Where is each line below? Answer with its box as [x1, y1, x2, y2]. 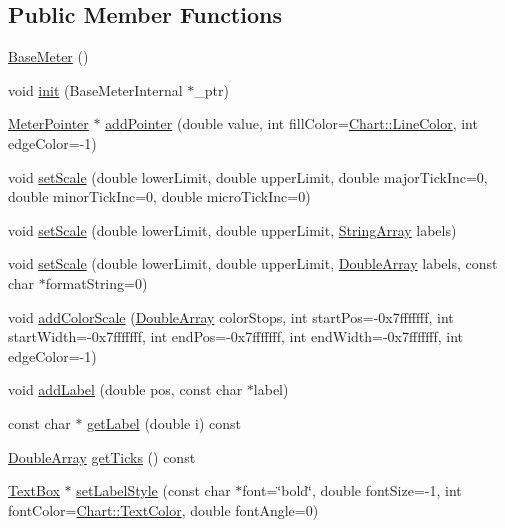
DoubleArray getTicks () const [8, 446, 196, 467]
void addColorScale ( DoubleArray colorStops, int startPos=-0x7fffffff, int [8, 306, 454, 327]
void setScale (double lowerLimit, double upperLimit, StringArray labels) [8, 219, 457, 240]
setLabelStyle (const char [76, 480, 231, 501]
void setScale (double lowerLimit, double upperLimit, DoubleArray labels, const [8, 253, 498, 274]
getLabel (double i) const [87, 412, 241, 433]
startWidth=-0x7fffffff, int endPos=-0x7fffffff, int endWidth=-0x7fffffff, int [8, 326, 464, 347]
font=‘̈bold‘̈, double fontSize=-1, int [242, 480, 462, 501]
